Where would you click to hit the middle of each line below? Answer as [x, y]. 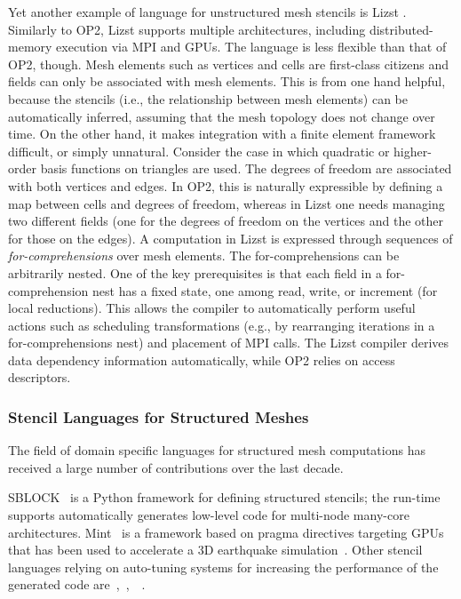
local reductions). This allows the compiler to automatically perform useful [212, 308]
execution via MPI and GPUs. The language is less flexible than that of [251, 47]
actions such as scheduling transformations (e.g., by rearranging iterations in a [222, 325]
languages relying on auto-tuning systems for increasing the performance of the [223, 567]
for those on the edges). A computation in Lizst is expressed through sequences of [230, 238]
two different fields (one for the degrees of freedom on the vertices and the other [226, 221]
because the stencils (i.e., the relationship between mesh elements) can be [208, 98]
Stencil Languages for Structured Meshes [159, 416]
